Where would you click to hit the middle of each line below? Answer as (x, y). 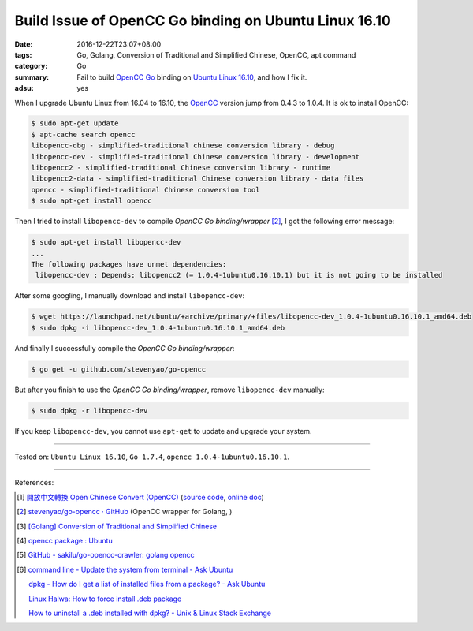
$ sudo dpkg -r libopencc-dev (89, 411)
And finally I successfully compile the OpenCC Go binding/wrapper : (125, 348)
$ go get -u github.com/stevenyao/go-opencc (119, 369)
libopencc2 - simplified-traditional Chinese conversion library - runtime (181, 168)
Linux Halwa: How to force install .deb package (105, 599)
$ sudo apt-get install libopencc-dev (106, 242)
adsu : (24, 88)
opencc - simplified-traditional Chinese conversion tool (145, 190)
